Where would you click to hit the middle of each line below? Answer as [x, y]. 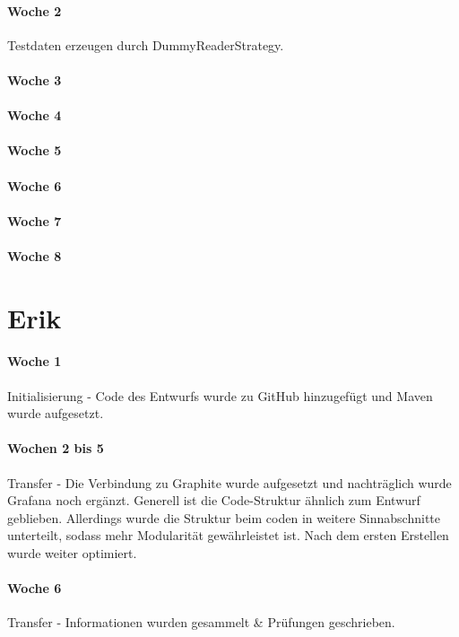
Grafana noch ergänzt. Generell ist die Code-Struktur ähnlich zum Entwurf [214, 500]
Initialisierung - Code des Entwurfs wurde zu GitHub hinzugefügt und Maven [220, 395]
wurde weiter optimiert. [72, 553]
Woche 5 [35, 150]
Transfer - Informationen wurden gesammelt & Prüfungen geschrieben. [201, 622]
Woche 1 [35, 361]
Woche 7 [35, 220]
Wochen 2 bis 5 [56, 448]
